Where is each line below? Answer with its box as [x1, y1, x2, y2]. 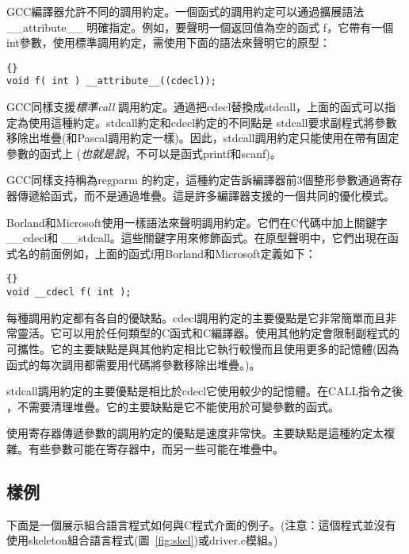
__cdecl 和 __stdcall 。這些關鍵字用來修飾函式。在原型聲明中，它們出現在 [6, 229, 388, 246]
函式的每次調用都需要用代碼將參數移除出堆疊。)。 [6, 356, 261, 372]
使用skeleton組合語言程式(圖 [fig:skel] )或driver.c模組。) [6, 532, 278, 548]
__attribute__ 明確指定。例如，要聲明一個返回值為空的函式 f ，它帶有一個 [6, 18, 394, 35]
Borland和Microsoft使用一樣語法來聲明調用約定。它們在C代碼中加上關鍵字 [6, 214, 388, 230]
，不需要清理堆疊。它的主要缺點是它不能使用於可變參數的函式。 [6, 398, 339, 414]
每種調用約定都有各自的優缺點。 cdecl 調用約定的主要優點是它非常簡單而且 [6, 309, 386, 325]
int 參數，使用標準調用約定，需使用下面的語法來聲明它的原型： [6, 34, 331, 51]
